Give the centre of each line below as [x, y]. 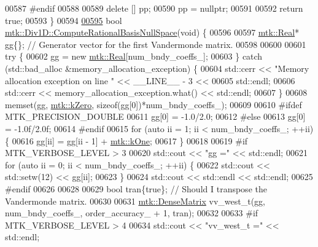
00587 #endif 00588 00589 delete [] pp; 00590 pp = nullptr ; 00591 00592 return [154, 8]
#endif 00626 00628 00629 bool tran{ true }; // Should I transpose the [136, 188]
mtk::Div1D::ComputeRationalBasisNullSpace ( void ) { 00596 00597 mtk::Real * [152, 32]
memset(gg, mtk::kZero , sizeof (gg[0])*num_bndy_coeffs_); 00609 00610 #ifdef [153, 104]
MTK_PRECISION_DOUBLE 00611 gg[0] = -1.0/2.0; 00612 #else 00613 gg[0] [155, 116]
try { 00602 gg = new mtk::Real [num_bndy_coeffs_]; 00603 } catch [134, 56]
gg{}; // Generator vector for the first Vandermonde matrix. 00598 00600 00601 [156, 44]
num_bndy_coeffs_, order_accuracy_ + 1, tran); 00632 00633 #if [132, 213]
